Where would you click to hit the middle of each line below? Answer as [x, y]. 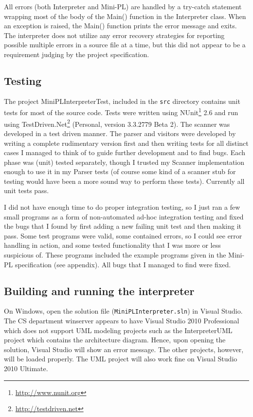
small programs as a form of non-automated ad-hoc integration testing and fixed [124, 216]
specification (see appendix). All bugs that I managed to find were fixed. [123, 264]
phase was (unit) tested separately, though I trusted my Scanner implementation [124, 162]
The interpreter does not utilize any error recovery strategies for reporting [114, 35]
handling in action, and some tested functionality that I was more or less [112, 245]
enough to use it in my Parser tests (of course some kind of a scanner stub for [120, 171]
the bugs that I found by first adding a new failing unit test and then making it [123, 226]
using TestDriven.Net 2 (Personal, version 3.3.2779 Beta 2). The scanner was [117, 123]
